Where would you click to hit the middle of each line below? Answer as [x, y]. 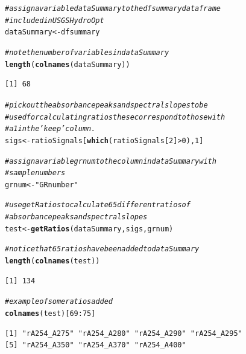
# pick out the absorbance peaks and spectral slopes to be [106, 105]
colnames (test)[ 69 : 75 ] [50, 314]
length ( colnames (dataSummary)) [68, 64]
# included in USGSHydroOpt [55, 20]
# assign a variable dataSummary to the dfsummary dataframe [113, 8]
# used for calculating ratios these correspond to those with [115, 117]
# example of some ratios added [59, 302]
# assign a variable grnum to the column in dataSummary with [111, 161]
